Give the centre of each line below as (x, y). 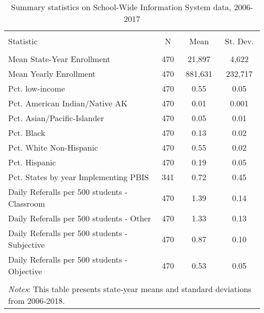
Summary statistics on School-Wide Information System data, (121, 7)
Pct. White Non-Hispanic (53, 147)
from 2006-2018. (37, 301)
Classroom (27, 203)
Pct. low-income (37, 88)
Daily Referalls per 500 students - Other (80, 218)
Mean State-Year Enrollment (59, 59)
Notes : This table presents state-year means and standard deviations (130, 289)
